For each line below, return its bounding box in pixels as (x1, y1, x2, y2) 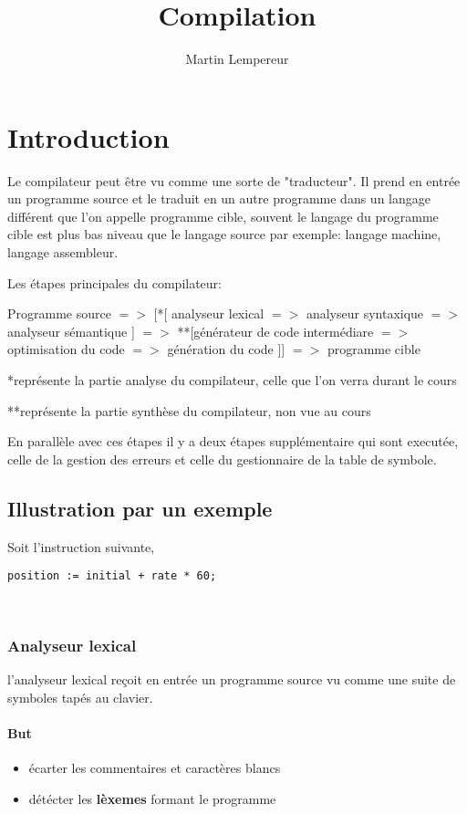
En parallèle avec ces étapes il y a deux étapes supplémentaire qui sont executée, (7, 432, 459, 451)
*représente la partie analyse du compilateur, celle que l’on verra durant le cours (7, 370, 457, 389)
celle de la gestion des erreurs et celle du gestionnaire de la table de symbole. (7, 449, 437, 468)
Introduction (7, 118, 170, 155)
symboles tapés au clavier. (7, 687, 153, 706)
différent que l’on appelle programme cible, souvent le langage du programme (7, 206, 439, 225)
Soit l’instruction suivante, (7, 537, 155, 556)
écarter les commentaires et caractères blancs (28, 758, 281, 777)
